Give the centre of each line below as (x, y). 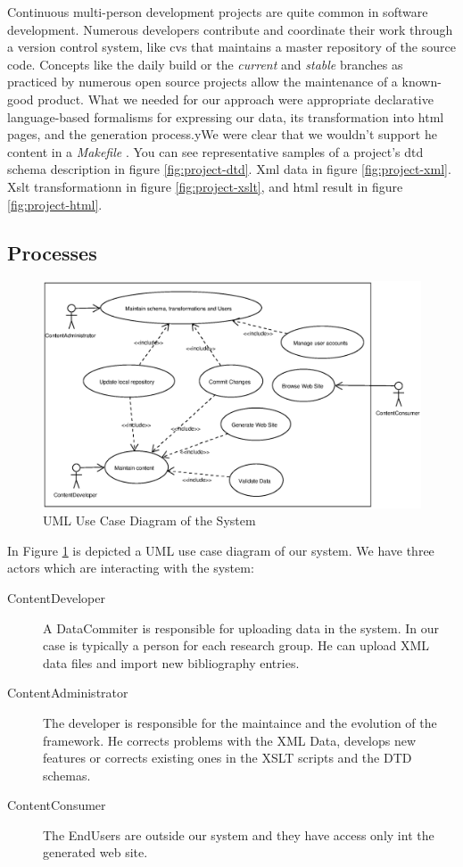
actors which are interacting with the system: (131, 568)
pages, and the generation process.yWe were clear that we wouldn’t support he (222, 134)
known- (422, 82)
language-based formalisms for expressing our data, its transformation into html (226, 116)
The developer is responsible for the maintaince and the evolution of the (240, 722)
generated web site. (95, 852)
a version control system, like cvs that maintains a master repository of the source (231, 47)
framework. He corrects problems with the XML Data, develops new (230, 740)
